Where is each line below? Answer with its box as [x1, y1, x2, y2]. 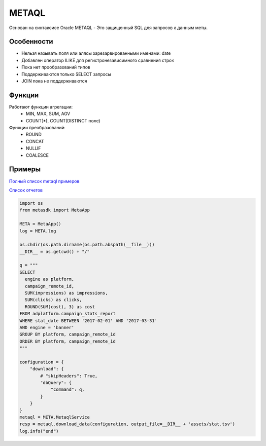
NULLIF [26, 146, 41, 151]
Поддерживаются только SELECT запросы [21, 71, 111, 77]
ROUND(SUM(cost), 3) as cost [25, 304, 96, 309]
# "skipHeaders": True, [40, 373, 98, 378]
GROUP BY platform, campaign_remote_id [19, 332, 116, 337]
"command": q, [50, 387, 85, 392]
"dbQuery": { [40, 380, 72, 386]
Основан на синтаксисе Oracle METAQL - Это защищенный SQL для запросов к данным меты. [9, 25, 208, 31]
